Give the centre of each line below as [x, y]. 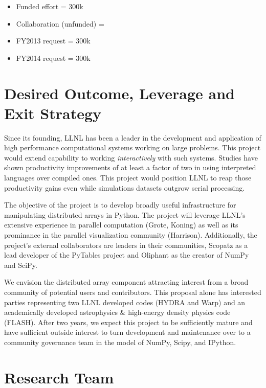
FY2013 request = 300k [53, 41]
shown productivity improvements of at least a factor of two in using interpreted [130, 167]
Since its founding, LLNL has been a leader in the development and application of [133, 137]
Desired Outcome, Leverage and [119, 93]
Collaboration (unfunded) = [60, 23]
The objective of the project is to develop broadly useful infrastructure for [120, 205]
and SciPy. [21, 265]
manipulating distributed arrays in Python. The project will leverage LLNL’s [125, 214]
